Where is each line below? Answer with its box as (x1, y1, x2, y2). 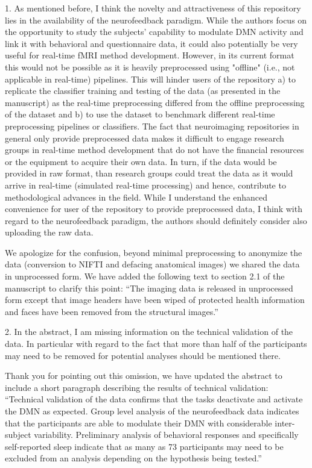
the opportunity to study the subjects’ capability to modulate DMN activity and (5, 25, 304, 38)
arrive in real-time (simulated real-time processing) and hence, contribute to (5, 178, 286, 191)
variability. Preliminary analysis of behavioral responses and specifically (34, 428, 299, 441)
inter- (275, 416, 295, 429)
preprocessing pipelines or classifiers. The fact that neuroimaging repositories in (5, 119, 299, 132)
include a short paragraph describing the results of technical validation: (5, 381, 269, 393)
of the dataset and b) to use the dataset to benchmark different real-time (5, 108, 275, 120)
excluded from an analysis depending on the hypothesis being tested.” (5, 452, 262, 464)
